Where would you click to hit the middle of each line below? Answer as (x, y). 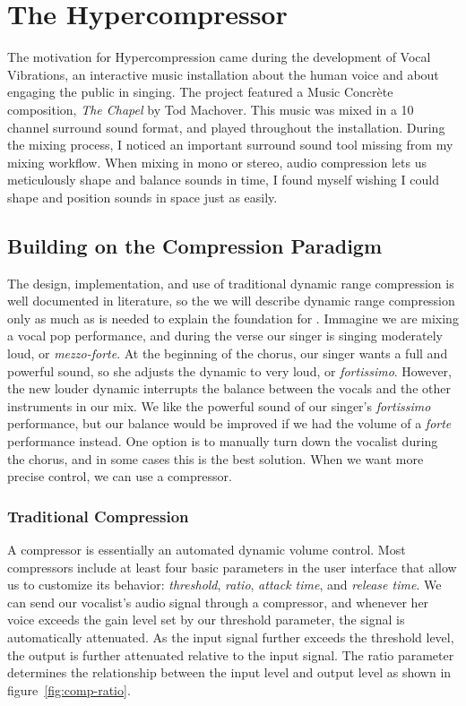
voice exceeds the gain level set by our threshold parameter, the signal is (206, 620)
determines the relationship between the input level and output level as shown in (229, 672)
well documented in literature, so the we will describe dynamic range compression (231, 301)
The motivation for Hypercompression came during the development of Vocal (219, 57)
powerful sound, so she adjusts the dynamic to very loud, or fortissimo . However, (229, 370)
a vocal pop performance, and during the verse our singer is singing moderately (225, 336)
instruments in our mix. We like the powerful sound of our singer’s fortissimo (219, 405)
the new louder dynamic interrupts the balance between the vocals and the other (229, 388)
